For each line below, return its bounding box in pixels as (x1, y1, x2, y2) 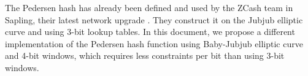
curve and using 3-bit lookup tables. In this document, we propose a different (5, 25, 295, 38)
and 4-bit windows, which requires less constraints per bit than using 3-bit (5, 49, 285, 62)
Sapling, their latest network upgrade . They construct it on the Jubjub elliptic (5, 13, 303, 26)
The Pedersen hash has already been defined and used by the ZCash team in (5, 1, 293, 13)
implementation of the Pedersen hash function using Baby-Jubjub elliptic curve (5, 37, 303, 50)
